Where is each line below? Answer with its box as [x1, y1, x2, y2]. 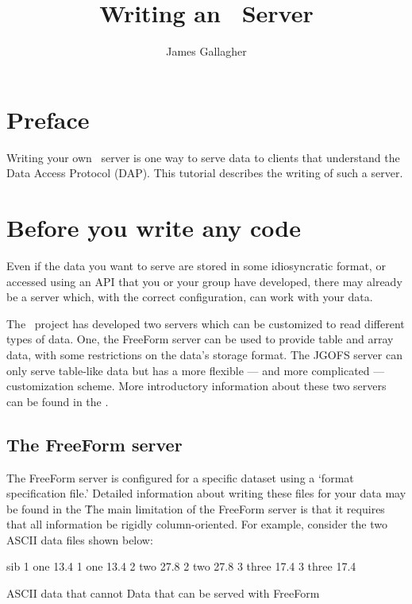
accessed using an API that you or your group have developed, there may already [6, 273, 402, 289]
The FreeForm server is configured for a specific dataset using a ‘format [6, 469, 354, 486]
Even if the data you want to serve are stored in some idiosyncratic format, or [6, 257, 386, 273]
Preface [6, 103, 90, 135]
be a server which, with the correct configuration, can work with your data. [6, 288, 373, 305]
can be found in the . [6, 393, 109, 409]
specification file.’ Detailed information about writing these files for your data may [6, 485, 406, 501]
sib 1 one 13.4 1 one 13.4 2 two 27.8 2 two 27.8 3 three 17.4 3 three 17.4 [6, 558, 356, 575]
